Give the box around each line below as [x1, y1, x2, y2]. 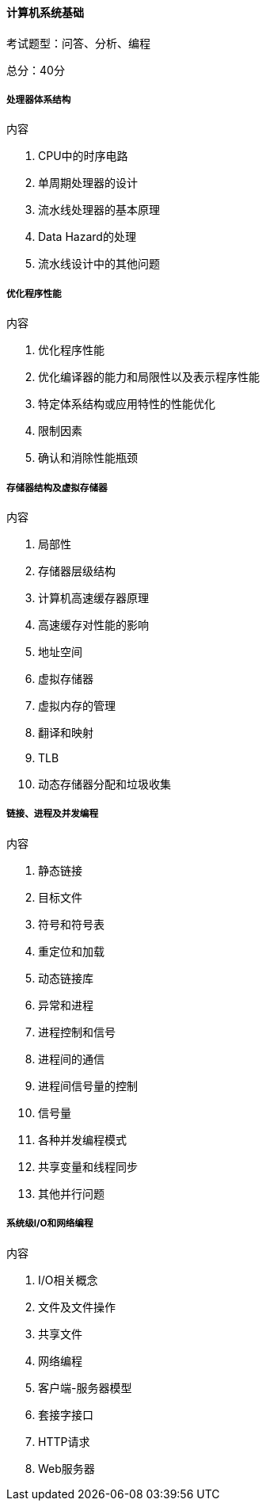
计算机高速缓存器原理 [38, 590, 149, 605]
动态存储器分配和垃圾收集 [38, 776, 171, 791]
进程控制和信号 [38, 1024, 116, 1039]
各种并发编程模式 [38, 1132, 127, 1146]
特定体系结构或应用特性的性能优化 [38, 397, 215, 411]
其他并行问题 [38, 1186, 104, 1200]
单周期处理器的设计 [38, 176, 138, 190]
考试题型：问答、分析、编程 [6, 36, 150, 50]
